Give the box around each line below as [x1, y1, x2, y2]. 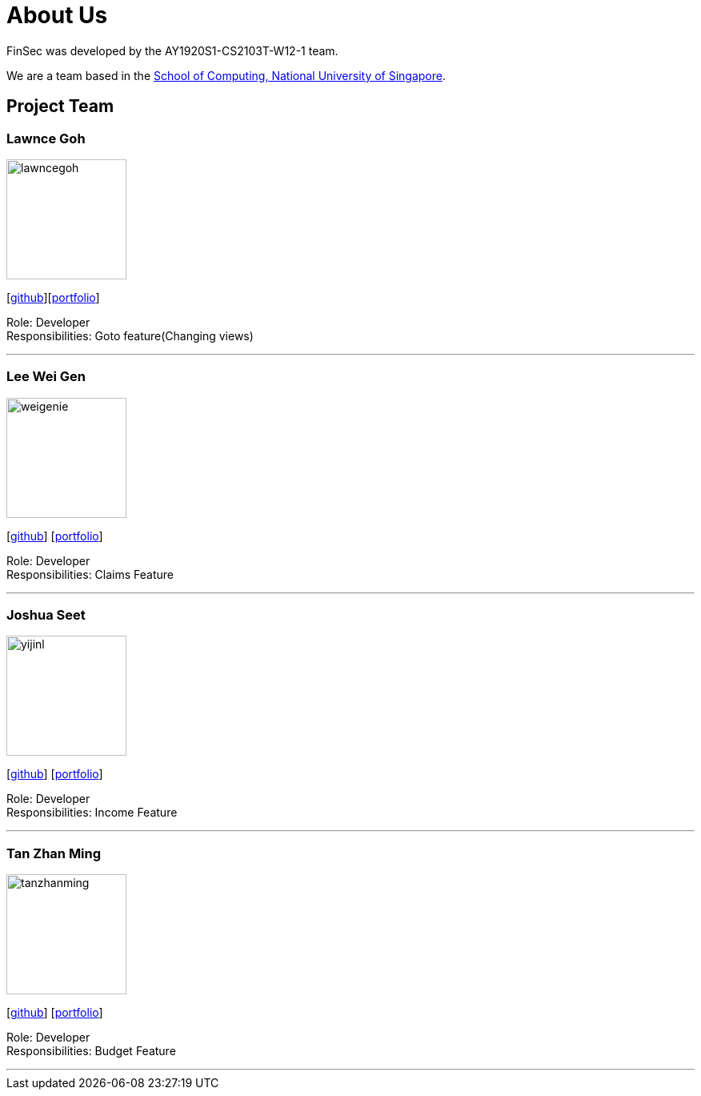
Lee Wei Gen [6, 368, 86, 385]
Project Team [6, 96, 114, 117]
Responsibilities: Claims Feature [6, 567, 174, 581]
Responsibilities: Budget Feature [6, 1044, 176, 1058]
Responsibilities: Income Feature [6, 805, 178, 820]
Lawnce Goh [6, 130, 86, 147]
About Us [6, 2, 108, 29]
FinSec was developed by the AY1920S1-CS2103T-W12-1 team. [6, 43, 338, 58]
